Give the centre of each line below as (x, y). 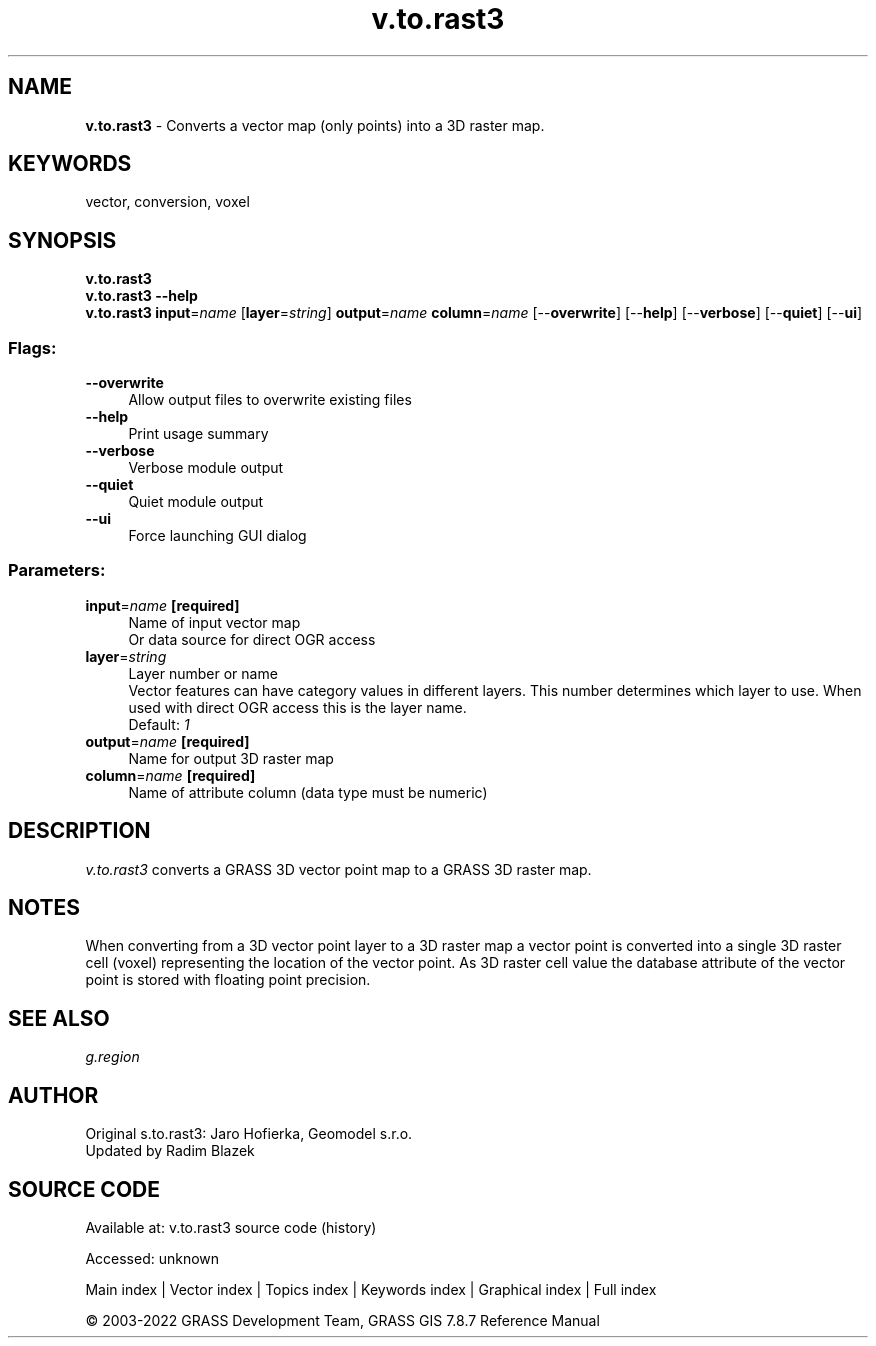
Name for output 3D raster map (231, 758)
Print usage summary (198, 434)
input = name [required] (162, 605)
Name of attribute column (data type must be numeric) (308, 792)
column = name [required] (170, 775)
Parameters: (57, 570)
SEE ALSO (59, 1018)
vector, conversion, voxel (167, 202)
